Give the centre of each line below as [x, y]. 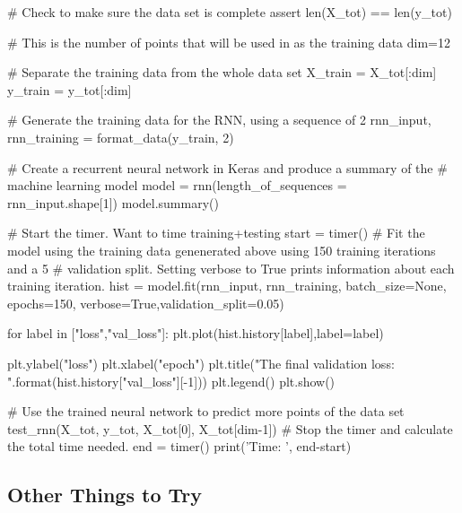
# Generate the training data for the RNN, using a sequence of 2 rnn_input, [219, 120]
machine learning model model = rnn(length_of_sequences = [177, 185]
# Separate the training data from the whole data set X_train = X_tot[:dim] [222, 72]
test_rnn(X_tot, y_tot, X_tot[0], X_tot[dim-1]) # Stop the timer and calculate [230, 428]
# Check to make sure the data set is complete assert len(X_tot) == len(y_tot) [230, 12]
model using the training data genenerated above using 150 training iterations [222, 250]
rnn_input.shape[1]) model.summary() [113, 202]
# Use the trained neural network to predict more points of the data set [206, 411]
